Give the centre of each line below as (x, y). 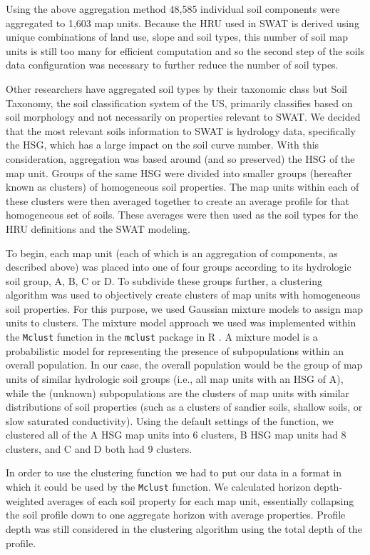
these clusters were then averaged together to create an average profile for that (178, 200)
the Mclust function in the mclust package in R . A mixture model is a (162, 337)
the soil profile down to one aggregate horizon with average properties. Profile (176, 515)
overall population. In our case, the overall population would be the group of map (184, 365)
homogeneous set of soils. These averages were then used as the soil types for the (182, 215)
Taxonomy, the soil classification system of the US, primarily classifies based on (179, 102)
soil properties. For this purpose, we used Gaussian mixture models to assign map (184, 308)
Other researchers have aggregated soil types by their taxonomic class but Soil (177, 88)
